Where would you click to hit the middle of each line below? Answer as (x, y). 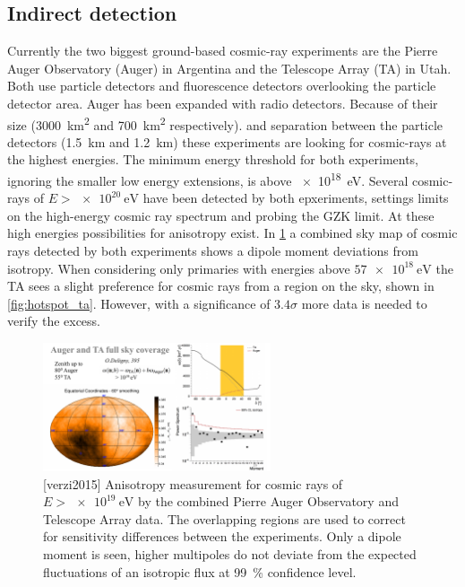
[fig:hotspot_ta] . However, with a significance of (139, 303)
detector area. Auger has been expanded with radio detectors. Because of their (223, 103)
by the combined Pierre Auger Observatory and (268, 501)
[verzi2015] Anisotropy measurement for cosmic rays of (193, 483)
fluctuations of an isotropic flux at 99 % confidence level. (200, 571)
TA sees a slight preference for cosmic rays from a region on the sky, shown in (221, 286)
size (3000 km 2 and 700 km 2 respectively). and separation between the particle (225, 123)
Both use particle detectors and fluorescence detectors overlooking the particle (222, 86)
